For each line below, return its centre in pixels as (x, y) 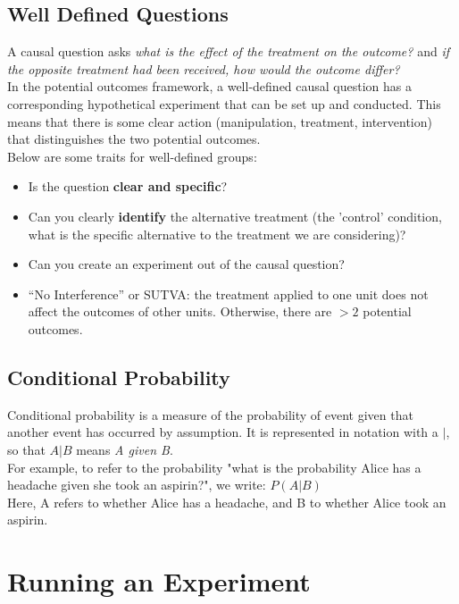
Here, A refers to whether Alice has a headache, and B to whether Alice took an (227, 502)
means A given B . (125, 449)
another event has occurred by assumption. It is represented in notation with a (223, 432)
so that (26, 449)
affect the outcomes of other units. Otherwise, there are (180, 311)
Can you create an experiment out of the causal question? (186, 264)
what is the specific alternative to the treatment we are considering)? (217, 234)
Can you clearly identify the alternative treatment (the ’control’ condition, (235, 216)
